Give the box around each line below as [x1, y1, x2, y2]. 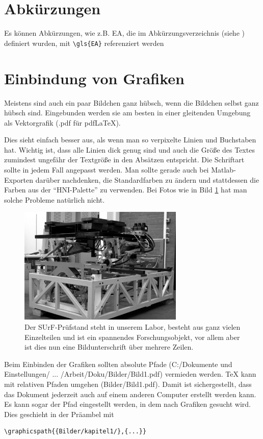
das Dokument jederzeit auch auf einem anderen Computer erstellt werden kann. [4, 388, 256, 399]
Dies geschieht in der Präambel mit [4, 408, 114, 419]
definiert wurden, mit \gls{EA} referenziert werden [4, 37, 164, 48]
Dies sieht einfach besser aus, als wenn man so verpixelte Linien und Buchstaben [4, 134, 256, 145]
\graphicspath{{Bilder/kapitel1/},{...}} [4, 428, 147, 435]
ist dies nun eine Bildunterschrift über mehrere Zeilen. [24, 342, 194, 352]
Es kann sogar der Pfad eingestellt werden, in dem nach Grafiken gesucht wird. [4, 399, 251, 409]
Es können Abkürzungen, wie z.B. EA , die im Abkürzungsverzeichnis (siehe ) [4, 28, 245, 38]
